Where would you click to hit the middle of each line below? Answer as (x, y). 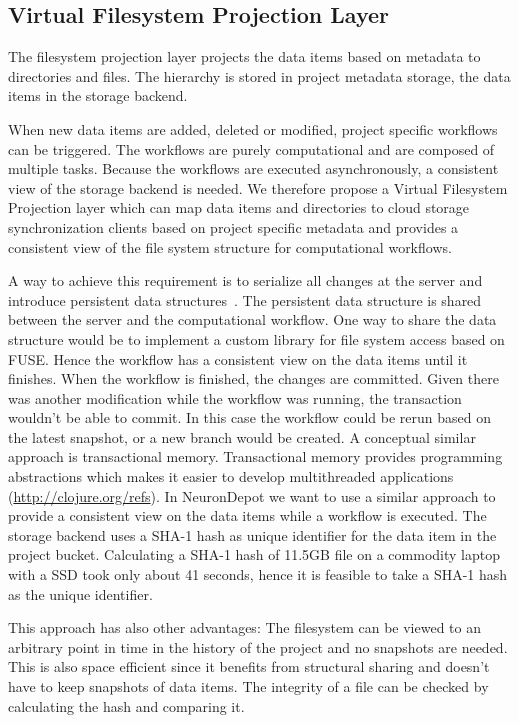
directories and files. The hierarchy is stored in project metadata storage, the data (259, 75)
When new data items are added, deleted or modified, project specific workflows (253, 128)
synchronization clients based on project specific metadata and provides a (233, 226)
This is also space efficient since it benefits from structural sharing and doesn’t (249, 666)
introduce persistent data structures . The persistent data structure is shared (245, 299)
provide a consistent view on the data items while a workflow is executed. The (247, 515)
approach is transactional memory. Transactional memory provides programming (255, 456)
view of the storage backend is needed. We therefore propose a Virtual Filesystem (258, 187)
